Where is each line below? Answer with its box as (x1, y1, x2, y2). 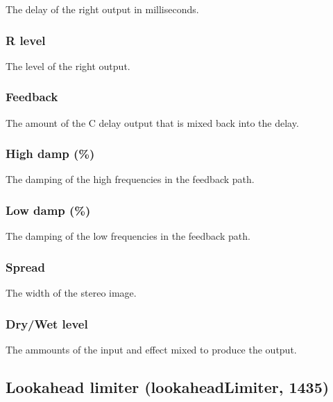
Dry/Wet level (6, 315, 88, 332)
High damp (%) (6, 145, 95, 162)
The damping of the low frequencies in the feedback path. (6, 229, 250, 243)
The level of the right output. (6, 58, 130, 73)
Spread (6, 258, 45, 275)
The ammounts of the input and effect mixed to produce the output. (6, 342, 297, 356)
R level (6, 31, 46, 49)
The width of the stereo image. (6, 286, 137, 300)
